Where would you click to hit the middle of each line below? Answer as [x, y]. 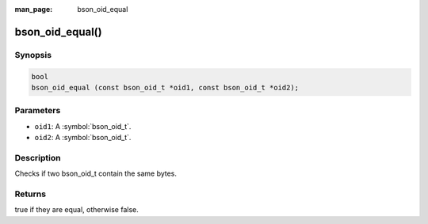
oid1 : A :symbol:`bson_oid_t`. [83, 126]
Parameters [38, 111]
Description [38, 158]
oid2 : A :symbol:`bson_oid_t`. [83, 138]
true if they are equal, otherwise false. [76, 210]
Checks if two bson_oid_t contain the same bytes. [96, 173]
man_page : [34, 9]
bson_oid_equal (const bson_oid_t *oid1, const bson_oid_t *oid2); [165, 87]
